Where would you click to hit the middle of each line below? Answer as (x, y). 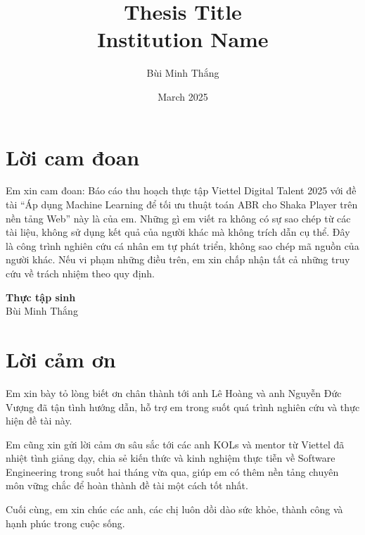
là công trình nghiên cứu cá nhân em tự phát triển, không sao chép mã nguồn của (182, 245)
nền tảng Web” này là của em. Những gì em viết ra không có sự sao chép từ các (178, 218)
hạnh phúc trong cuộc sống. (65, 523)
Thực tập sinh (41, 297)
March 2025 (183, 96)
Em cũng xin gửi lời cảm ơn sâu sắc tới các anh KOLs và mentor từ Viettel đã (175, 444)
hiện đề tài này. (39, 421)
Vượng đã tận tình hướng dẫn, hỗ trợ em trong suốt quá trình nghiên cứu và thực (183, 407)
